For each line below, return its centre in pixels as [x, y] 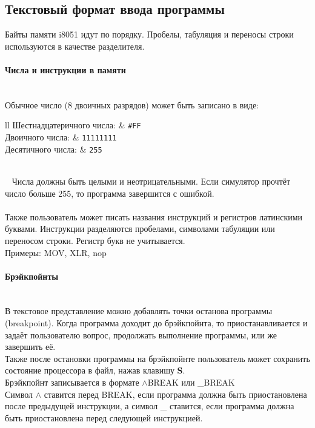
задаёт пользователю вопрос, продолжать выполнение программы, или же [141, 334]
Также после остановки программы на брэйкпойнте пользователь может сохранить [157, 358]
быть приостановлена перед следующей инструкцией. [104, 417]
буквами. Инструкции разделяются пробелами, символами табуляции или [140, 229]
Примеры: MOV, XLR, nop [56, 252]
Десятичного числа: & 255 [54, 149]
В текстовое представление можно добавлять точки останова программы [139, 311]
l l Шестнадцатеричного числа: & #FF [73, 125]
